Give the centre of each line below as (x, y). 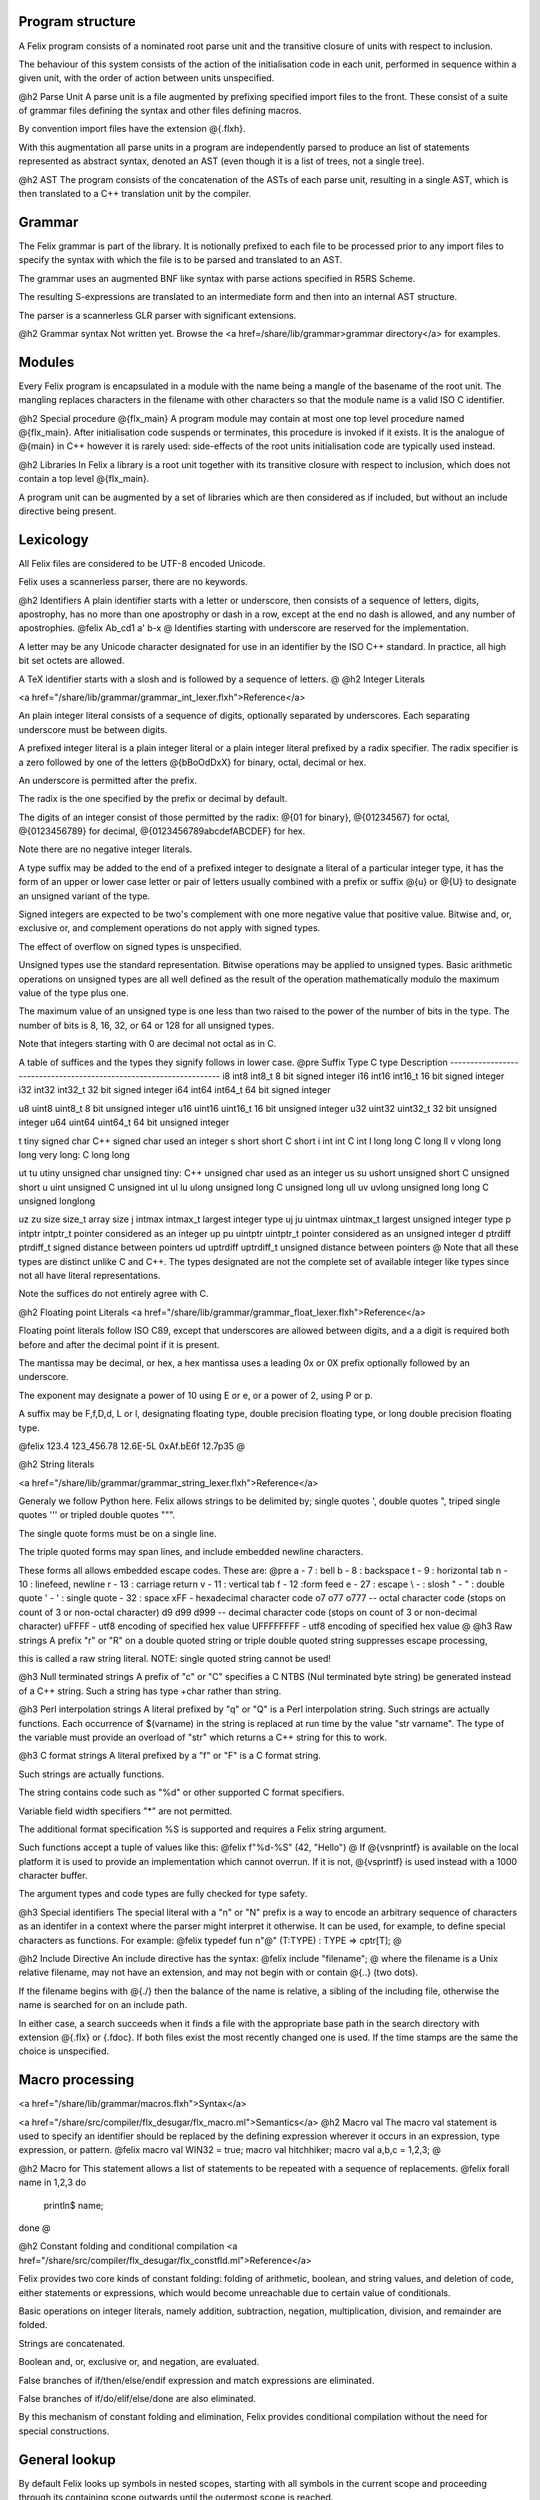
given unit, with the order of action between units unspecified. (146, 78)
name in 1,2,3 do (52, 2182)
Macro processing (76, 2080)
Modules (46, 361)
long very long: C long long (74, 1154)
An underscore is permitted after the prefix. (107, 780)
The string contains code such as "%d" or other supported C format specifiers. (181, 1792)
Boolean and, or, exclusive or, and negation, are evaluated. (139, 2362)
